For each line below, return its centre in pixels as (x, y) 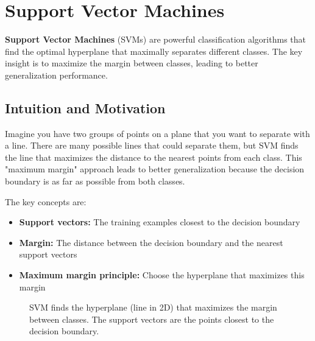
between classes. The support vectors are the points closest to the (152, 319)
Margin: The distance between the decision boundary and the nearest (151, 242)
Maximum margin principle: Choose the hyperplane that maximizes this (162, 275)
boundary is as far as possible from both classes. (95, 181)
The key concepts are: (46, 201)
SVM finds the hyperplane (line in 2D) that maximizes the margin (153, 307)
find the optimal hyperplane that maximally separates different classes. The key (154, 51)
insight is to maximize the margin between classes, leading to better (132, 63)
